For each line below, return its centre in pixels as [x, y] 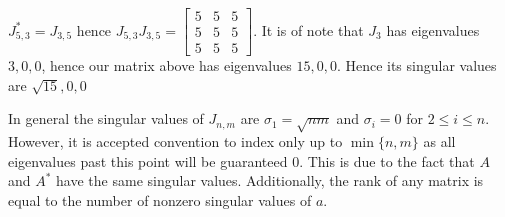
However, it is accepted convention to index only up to [175, 141]
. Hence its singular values [416, 65]
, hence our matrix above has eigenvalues [166, 65]
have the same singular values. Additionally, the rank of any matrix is [270, 180]
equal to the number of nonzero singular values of [160, 199]
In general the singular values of [106, 118]
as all [439, 141]
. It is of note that [308, 29]
